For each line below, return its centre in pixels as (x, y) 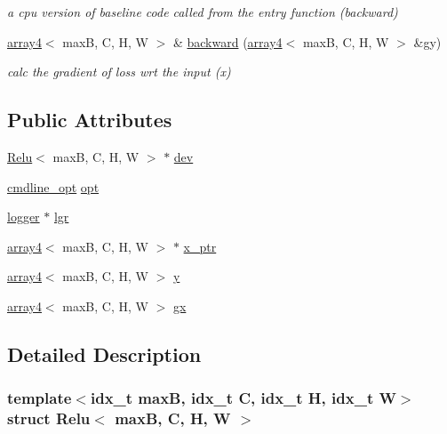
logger (24, 217)
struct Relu (49, 418)
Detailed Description (104, 354)
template (40, 398)
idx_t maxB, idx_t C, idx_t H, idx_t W (243, 398)
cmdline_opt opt (53, 186)
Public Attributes (90, 120)
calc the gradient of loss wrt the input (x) (119, 72)
